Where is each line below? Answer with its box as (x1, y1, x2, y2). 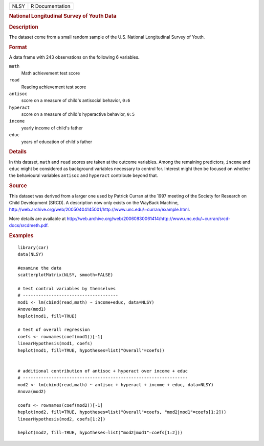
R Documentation (30, 3, 71, 9)
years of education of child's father (21, 139, 92, 145)
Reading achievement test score (21, 84, 87, 90)
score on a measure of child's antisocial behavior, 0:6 (21, 98, 131, 103)
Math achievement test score (21, 70, 80, 76)
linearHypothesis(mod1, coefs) (18, 341, 93, 347)
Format (9, 44, 27, 50)
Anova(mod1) (18, 306, 46, 312)
